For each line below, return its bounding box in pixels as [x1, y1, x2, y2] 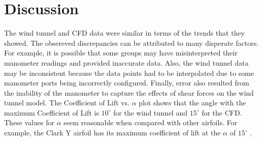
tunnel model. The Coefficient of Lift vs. [4, 97, 129, 108]
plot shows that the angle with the [139, 97, 246, 108]
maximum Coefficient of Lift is [4, 107, 99, 118]
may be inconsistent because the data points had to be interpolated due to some [4, 67, 254, 78]
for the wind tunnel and [113, 107, 187, 118]
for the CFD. [202, 107, 242, 118]
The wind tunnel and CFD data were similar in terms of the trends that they [4, 27, 245, 38]
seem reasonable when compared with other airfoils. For [63, 117, 237, 128]
